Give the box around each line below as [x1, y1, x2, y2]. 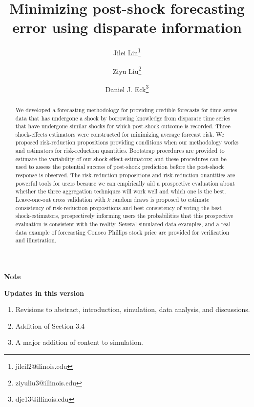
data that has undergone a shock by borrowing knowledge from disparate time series [15, 114, 230, 122]
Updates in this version [4, 287, 84, 298]
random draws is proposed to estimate [112, 195, 210, 204]
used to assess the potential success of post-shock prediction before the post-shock [15, 163, 224, 171]
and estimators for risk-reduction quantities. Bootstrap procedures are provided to [15, 146, 225, 155]
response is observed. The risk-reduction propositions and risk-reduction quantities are [15, 171, 235, 179]
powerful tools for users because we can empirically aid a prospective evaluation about [15, 179, 235, 187]
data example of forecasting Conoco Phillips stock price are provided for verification [15, 228, 230, 236]
